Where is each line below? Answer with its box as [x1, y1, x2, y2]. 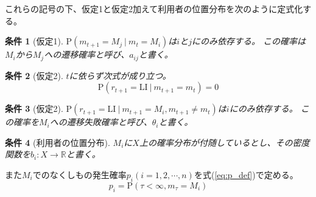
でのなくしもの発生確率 [32, 168, 127, 181]
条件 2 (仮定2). [5, 69, 63, 81]
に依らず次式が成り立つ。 [69, 69, 171, 81]
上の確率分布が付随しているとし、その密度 [139, 136, 310, 148]
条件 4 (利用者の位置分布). [5, 136, 110, 148]
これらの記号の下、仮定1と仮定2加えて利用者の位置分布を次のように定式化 [5, 2, 303, 15]
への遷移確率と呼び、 [44, 48, 130, 61]
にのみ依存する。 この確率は [191, 35, 306, 47]
